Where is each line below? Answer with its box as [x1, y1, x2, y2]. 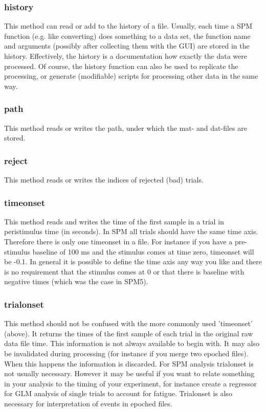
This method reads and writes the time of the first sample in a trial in [4, 216, 224, 226]
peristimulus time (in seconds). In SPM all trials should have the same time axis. [4, 226, 258, 237]
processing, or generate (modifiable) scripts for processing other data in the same [4, 71, 258, 81]
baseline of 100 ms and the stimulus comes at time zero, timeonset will [32, 246, 254, 257]
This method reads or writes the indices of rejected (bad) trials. [4, 174, 204, 185]
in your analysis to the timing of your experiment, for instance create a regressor [4, 378, 257, 388]
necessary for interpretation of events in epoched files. [4, 398, 172, 408]
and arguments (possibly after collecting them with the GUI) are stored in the [4, 40, 250, 51]
